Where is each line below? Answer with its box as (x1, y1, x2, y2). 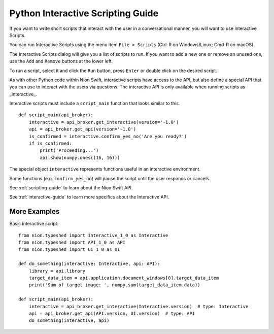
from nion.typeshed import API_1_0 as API (18, 240, 126, 246)
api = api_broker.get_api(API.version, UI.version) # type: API (28, 310, 195, 316)
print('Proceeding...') (40, 148, 99, 153)
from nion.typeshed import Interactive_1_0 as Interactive (18, 232, 168, 238)
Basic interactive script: (9, 221, 59, 227)
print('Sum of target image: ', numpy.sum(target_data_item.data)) (28, 282, 200, 288)
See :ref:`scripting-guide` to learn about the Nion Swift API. (9, 184, 133, 190)
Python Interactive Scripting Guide (9, 8, 159, 19)
